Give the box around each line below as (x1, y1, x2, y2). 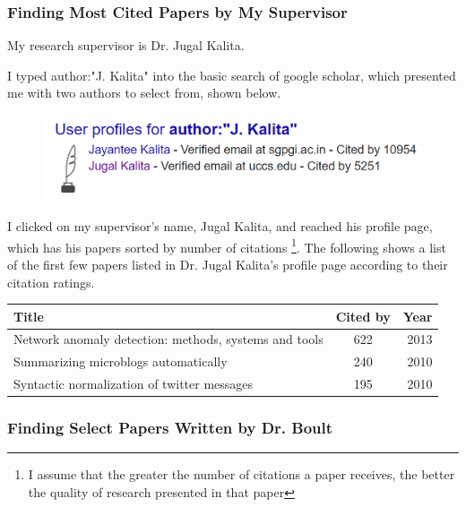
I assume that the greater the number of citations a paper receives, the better (28, 465, 455, 484)
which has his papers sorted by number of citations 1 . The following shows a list (7, 235, 446, 256)
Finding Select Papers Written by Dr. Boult (7, 417, 333, 439)
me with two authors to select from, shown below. (7, 83, 281, 102)
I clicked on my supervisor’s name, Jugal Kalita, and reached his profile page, (7, 217, 433, 236)
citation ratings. (7, 272, 95, 291)
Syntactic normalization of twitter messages (13, 374, 254, 393)
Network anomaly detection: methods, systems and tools (13, 330, 324, 348)
